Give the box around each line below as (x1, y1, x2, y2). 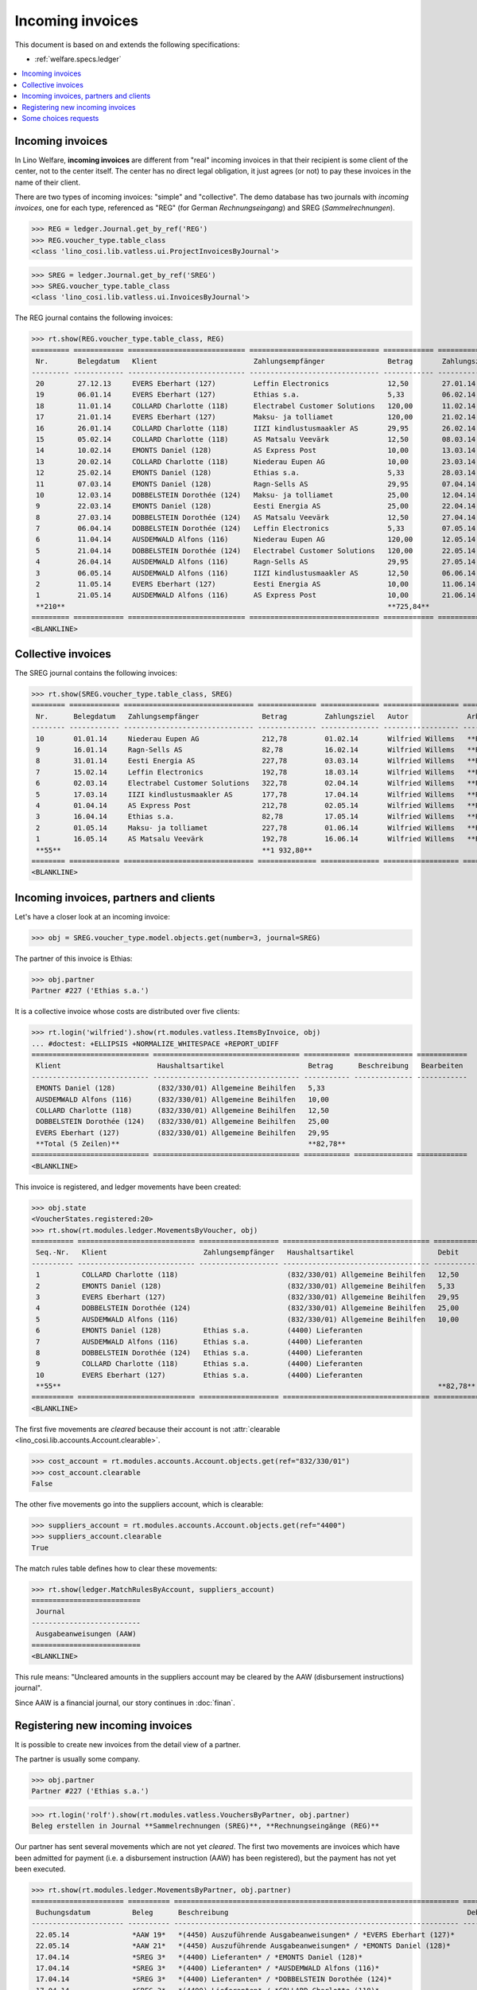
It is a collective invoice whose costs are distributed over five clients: (14, 1007, 240, 1016)
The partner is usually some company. (14, 1754, 141, 1764)
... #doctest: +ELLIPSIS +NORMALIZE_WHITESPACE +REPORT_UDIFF (31, 1039, 279, 1048)
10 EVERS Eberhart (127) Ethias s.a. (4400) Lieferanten (36, 1370, 363, 1379)
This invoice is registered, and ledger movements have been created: (14, 1182, 242, 1192)
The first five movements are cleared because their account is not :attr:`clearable (14, 1424, 281, 1434)
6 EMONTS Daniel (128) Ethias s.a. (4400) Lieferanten (36, 1326, 363, 1335)
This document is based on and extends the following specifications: (14, 40, 240, 49)
